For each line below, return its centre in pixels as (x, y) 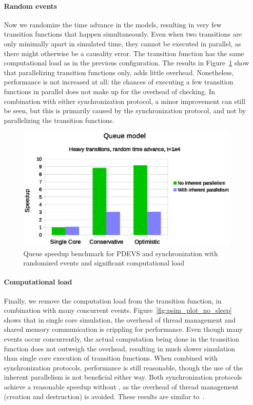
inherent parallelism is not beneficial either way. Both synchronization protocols (123, 377)
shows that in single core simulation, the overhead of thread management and (120, 319)
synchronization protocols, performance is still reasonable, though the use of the (123, 367)
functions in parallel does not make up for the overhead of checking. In (110, 91)
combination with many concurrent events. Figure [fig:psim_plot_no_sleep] (118, 310)
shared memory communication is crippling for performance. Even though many (124, 329)
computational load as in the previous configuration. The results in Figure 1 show (126, 63)
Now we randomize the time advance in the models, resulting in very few (113, 24)
